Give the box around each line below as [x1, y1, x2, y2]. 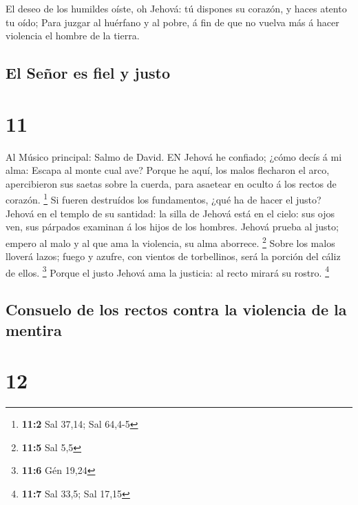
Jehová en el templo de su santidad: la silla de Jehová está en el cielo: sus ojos [6, 206, 335, 220]
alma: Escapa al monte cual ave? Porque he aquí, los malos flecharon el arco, [6, 163, 330, 177]
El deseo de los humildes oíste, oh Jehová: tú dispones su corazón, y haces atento [6, 1, 347, 15]
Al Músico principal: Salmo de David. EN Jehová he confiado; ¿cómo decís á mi [6, 149, 342, 164]
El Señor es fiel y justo [6, 62, 171, 83]
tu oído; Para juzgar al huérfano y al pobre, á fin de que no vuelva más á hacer [6, 14, 339, 29]
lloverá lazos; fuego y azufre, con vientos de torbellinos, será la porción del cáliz [6, 249, 341, 264]
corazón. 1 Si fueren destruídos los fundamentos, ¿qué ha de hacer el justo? [6, 190, 322, 207]
